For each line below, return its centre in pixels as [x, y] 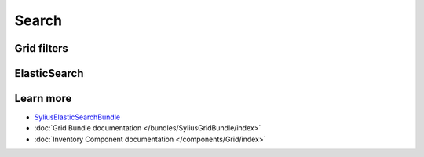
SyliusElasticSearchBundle [77, 117]
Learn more [43, 99]
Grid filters [41, 48]
